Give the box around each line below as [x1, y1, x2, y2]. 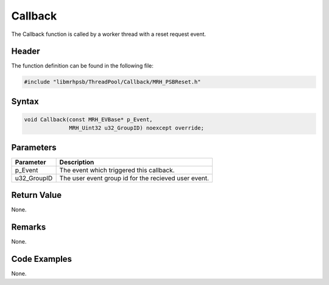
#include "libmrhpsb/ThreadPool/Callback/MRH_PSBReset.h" [24, 79, 201, 85]
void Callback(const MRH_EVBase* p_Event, [24, 116, 153, 123]
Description [59, 158, 94, 166]
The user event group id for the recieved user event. [59, 174, 210, 182]
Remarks [11, 222, 46, 233]
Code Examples [11, 254, 73, 264]
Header [11, 46, 40, 57]
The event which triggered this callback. [59, 166, 175, 174]
